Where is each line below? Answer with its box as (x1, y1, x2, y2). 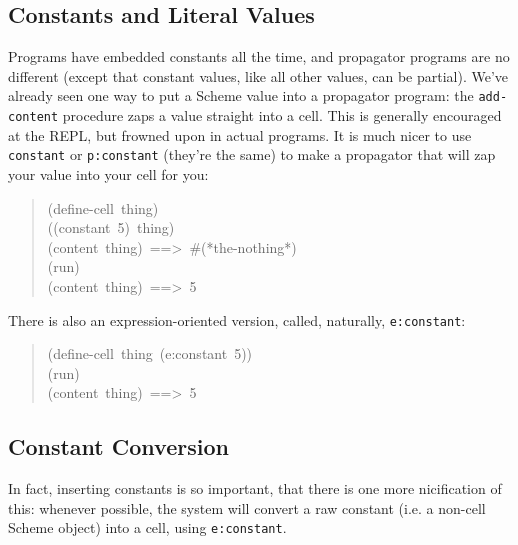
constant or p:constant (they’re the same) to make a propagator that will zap (8, 144, 496, 165)
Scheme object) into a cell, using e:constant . (8, 517, 287, 538)
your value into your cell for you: (8, 163, 209, 184)
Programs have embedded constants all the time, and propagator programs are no (8, 46, 510, 67)
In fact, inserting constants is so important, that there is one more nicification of (8, 478, 502, 499)
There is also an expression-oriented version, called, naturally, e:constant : (8, 309, 466, 330)
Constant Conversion (8, 431, 229, 462)
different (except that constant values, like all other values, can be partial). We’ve (8, 65, 509, 86)
